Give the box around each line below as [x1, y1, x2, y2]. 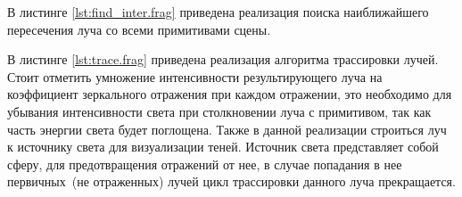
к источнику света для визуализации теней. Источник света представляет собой [7, 137, 439, 156]
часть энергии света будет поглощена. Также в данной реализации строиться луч [7, 119, 447, 138]
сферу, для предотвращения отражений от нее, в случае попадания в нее [7, 154, 402, 173]
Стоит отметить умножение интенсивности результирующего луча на [7, 67, 383, 86]
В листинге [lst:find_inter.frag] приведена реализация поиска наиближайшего [7, 3, 429, 21]
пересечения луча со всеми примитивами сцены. [7, 20, 271, 38]
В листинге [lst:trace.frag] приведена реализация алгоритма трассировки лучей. [7, 50, 439, 69]
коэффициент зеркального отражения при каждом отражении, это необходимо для [7, 85, 452, 103]
